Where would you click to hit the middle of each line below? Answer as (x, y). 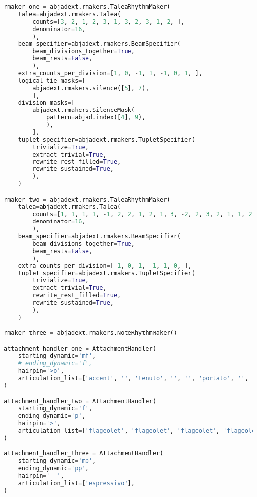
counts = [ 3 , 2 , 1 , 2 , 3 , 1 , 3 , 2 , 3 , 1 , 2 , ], (108, 22)
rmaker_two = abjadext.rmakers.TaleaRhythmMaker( (87, 199)
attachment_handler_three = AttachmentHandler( (84, 454)
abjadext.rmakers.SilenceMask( (84, 110)
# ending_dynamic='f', (55, 363)
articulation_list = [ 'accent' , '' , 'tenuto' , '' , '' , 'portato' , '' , (133, 378)
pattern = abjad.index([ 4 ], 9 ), (96, 118)
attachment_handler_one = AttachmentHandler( (80, 349)
